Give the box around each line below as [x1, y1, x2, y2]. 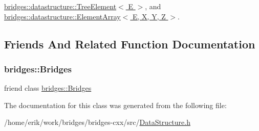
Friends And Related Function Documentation [4, 36, 255, 51]
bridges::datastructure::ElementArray [4, 11, 121, 21]
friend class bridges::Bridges [4, 83, 92, 93]
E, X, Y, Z [133, 11, 166, 21]
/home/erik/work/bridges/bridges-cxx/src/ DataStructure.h [4, 117, 190, 127]
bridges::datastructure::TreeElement [4, 1, 117, 11]
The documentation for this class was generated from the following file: [4, 99, 227, 110]
